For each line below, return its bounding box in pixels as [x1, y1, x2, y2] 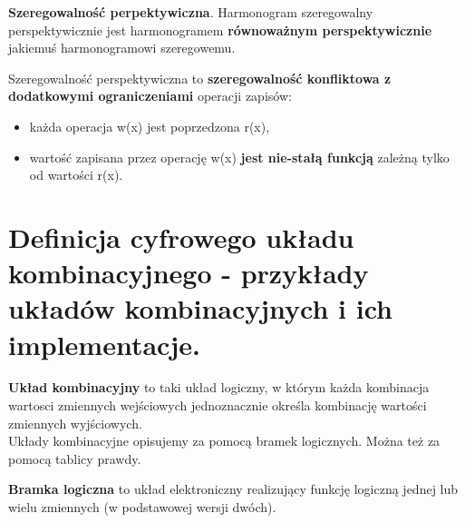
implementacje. [8, 325, 200, 362]
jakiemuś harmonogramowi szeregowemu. [8, 38, 236, 57]
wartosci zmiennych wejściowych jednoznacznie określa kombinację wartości [8, 396, 427, 415]
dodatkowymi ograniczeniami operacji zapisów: [8, 86, 292, 105]
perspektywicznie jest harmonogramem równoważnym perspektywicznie [8, 20, 432, 39]
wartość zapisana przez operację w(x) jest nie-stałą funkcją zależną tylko [29, 147, 450, 166]
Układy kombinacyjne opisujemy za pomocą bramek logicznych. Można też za [8, 431, 441, 450]
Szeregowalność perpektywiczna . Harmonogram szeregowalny [8, 3, 373, 21]
